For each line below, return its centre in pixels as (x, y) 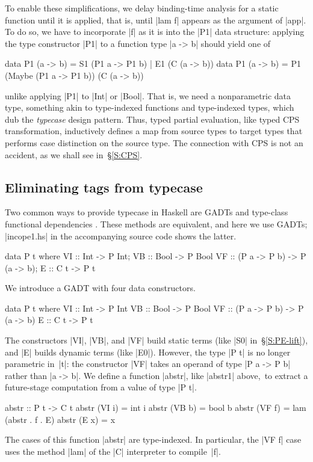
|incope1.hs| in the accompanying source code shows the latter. (121, 236)
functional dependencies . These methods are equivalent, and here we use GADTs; (156, 223)
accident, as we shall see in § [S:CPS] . (74, 154)
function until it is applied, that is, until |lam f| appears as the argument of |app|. (156, 20)
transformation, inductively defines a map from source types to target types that (154, 131)
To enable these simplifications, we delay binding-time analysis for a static (142, 8)
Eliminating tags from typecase (104, 187)
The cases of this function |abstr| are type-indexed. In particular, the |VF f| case (153, 439)
